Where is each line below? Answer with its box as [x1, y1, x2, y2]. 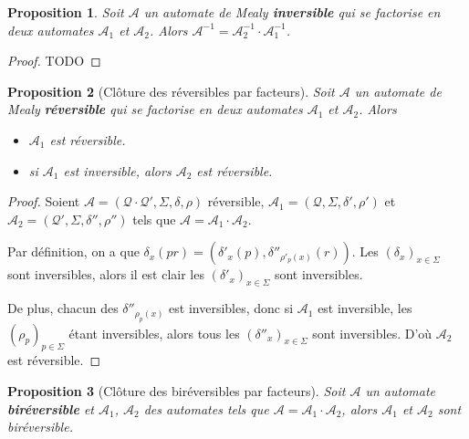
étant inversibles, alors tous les [68, 323, 240, 342]
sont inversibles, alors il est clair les [7, 265, 204, 284]
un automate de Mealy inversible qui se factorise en [143, 3, 441, 21]
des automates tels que [143, 399, 269, 418]
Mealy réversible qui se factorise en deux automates [7, 99, 303, 119]
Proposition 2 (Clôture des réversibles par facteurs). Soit [7, 81, 335, 100]
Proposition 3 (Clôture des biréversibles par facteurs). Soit [7, 381, 346, 400]
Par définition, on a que [7, 242, 140, 261]
